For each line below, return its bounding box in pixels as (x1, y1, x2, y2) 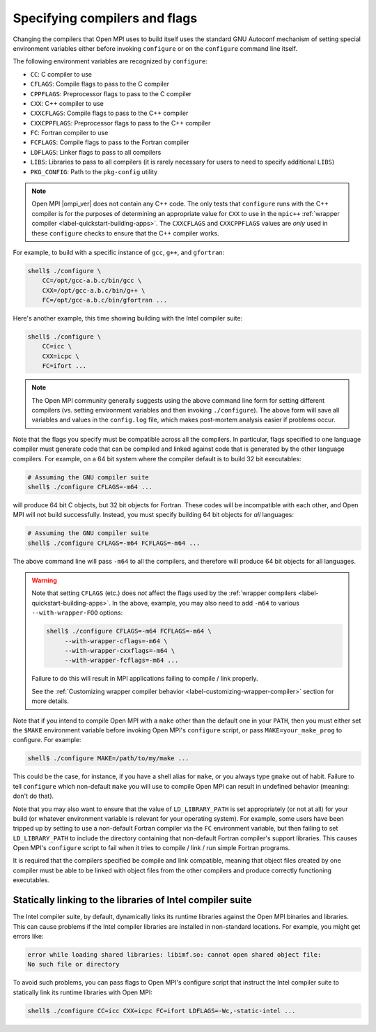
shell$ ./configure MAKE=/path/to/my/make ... (27, 755, 189, 762)
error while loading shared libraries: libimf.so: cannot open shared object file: (27, 950, 322, 958)
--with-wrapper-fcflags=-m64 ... (64, 656, 179, 665)
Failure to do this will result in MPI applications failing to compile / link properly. (31, 675, 258, 683)
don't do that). (13, 792, 54, 801)
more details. (31, 697, 70, 705)
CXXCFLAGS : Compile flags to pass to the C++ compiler (30, 109, 189, 118)
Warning (31, 576, 57, 585)
